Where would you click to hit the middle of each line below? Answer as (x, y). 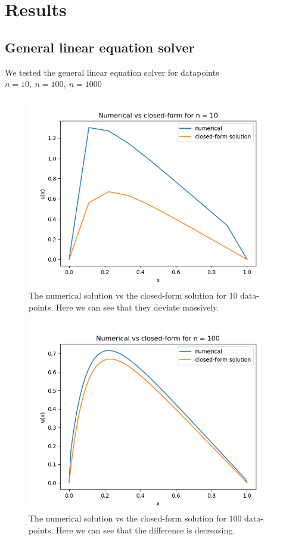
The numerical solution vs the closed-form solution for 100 (135, 518)
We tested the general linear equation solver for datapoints (112, 72)
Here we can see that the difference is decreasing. (145, 530)
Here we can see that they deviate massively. (137, 307)
